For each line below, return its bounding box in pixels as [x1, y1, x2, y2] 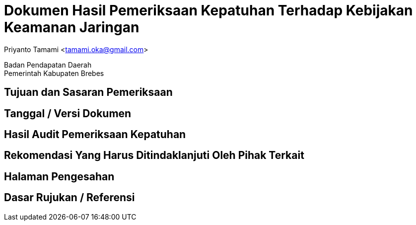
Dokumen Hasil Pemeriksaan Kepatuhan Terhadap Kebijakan [4, 2, 413, 19]
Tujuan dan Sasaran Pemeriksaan [4, 86, 173, 99]
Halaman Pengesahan [4, 170, 115, 183]
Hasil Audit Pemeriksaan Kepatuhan [4, 128, 186, 141]
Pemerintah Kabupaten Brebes [4, 69, 104, 77]
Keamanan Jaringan [4, 19, 139, 36]
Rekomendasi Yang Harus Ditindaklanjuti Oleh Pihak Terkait [4, 149, 304, 162]
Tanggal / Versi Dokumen [4, 107, 132, 120]
